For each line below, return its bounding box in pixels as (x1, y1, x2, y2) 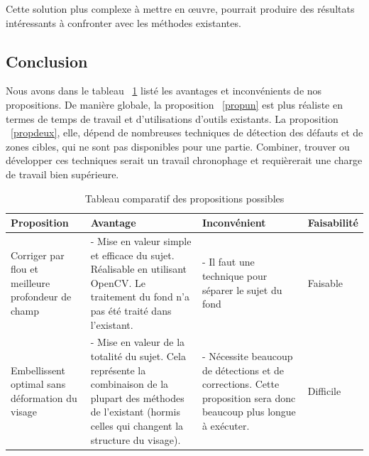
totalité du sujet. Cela (90, 348, 186, 363)
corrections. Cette (202, 376, 280, 391)
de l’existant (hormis (90, 404, 180, 419)
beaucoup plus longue (202, 404, 296, 419)
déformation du (11, 390, 77, 405)
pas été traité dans (90, 303, 172, 317)
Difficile (307, 383, 341, 398)
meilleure (11, 275, 50, 290)
